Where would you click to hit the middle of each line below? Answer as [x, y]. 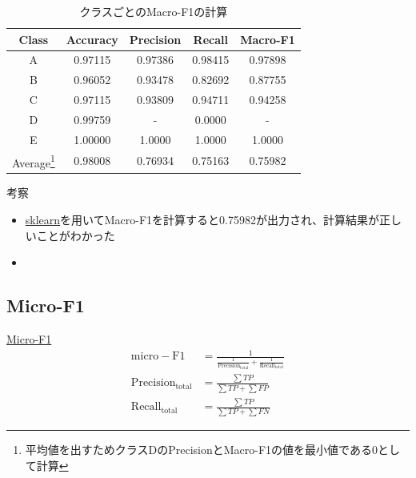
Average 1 [34, 161]
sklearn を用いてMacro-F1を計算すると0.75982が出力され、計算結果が [202, 219]
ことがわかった [76, 235]
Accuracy [92, 39]
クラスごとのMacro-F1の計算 [154, 11]
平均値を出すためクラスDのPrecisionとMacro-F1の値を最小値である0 [201, 450]
